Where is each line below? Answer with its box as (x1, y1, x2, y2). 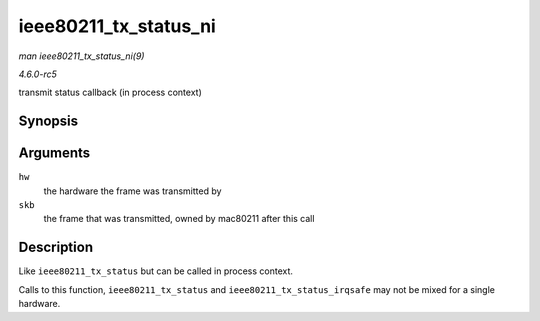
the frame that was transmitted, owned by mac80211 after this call (43, 213, 315, 225)
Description (18, 239, 94, 256)
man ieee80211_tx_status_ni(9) (18, 50, 145, 62)
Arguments (18, 145, 91, 162)
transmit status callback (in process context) (18, 86, 202, 99)
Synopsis (18, 113, 79, 130)
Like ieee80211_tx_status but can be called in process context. (18, 265, 294, 277)
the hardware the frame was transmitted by (43, 185, 222, 197)
